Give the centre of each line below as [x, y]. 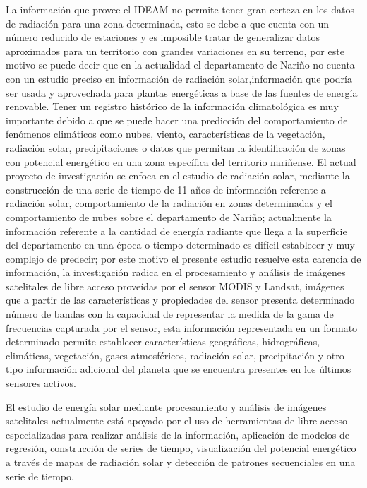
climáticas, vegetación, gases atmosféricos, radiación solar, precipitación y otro [175, 355]
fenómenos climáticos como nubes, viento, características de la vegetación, [166, 134]
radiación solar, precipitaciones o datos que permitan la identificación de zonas [176, 147]
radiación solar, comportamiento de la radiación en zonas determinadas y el [169, 203]
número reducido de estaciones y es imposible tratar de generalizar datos [163, 37]
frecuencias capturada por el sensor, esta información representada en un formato [182, 327]
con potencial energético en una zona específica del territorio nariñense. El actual [181, 161]
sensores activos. [41, 383]
